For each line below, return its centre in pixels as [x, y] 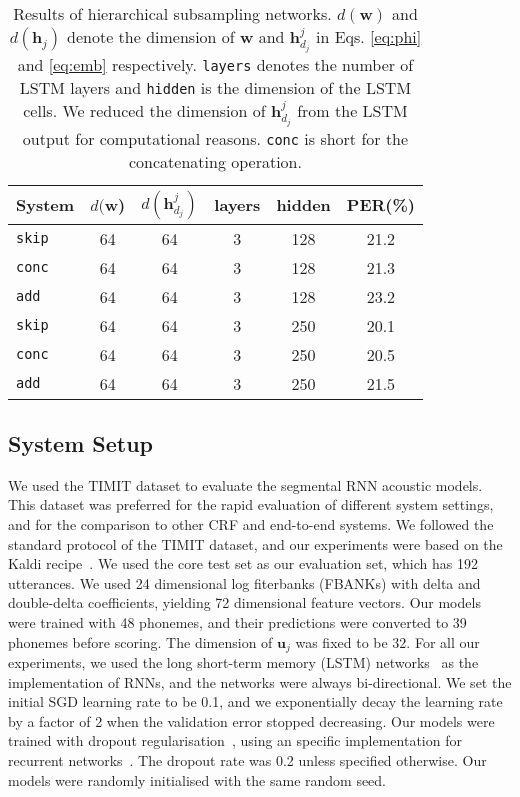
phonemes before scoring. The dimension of [140, 641]
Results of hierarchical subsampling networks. [172, 13]
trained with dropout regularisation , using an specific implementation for [235, 740]
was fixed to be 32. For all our [387, 641]
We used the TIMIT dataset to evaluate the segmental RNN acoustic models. [245, 484]
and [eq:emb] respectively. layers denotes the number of [215, 64]
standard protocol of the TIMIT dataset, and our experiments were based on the [255, 543]
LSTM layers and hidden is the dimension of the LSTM [215, 87]
